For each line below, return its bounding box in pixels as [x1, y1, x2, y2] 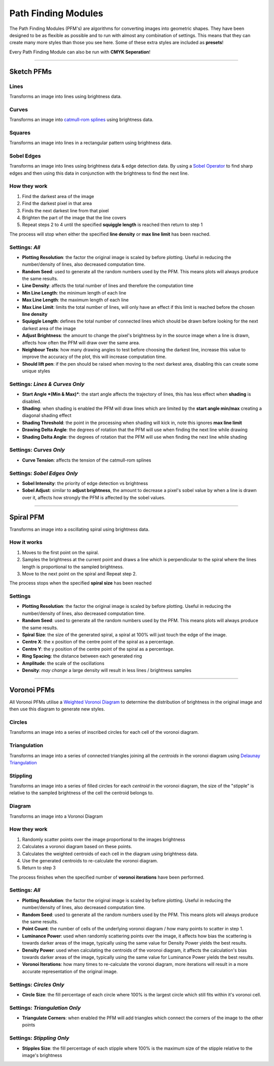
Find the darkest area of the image [22, 193, 94, 199]
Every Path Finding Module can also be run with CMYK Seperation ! [9, 49, 151, 55]
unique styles [22, 368, 51, 374]
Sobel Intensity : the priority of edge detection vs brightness [22, 480, 148, 486]
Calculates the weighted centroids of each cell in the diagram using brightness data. [22, 851, 198, 857]
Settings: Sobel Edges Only [9, 470, 78, 477]
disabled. [22, 398, 42, 404]
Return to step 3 [22, 865, 56, 871]
